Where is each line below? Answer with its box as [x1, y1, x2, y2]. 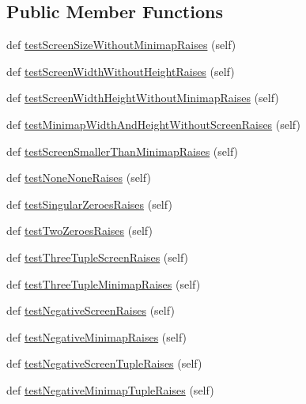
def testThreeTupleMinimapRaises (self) [6, 275, 201, 292]
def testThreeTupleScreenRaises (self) [6, 248, 189, 265]
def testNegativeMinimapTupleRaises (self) [6, 381, 214, 398]
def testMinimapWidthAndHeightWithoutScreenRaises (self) [6, 115, 300, 132]
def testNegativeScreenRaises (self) [6, 302, 175, 319]
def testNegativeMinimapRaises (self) [6, 328, 187, 345]
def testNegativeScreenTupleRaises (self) [6, 355, 202, 372]
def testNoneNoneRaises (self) [6, 169, 151, 186]
